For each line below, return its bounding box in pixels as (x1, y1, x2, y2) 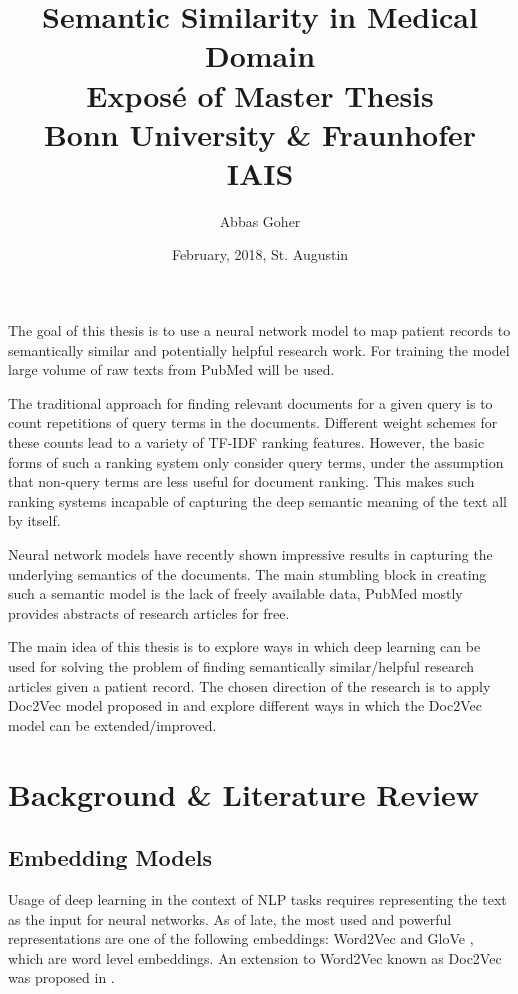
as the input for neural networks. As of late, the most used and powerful (8, 908, 452, 929)
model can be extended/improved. (8, 714, 217, 735)
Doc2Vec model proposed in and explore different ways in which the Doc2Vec (8, 695, 482, 716)
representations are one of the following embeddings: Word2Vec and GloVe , (8, 928, 474, 949)
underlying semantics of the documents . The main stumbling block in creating (8, 563, 487, 584)
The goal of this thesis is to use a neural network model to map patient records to (8, 320, 511, 341)
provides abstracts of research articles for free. (8, 602, 290, 623)
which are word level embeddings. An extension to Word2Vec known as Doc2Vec (8, 947, 502, 968)
